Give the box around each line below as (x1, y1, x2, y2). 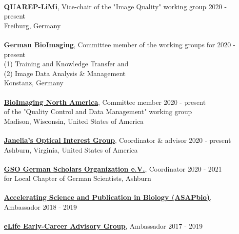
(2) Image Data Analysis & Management (4, 68, 126, 78)
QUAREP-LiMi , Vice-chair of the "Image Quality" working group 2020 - (4, 1, 227, 11)
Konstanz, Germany (4, 78, 63, 88)
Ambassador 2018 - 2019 (4, 202, 77, 212)
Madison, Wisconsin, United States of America (4, 116, 144, 126)
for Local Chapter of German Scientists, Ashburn (4, 173, 151, 183)
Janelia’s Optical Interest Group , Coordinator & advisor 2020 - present (4, 135, 231, 145)
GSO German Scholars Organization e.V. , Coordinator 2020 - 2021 (4, 163, 222, 174)
